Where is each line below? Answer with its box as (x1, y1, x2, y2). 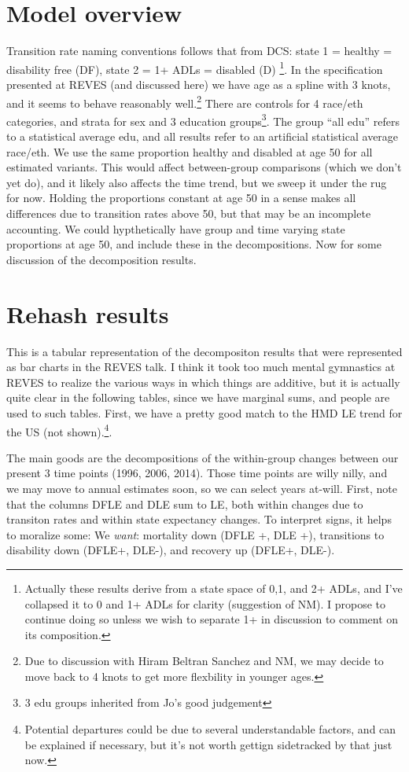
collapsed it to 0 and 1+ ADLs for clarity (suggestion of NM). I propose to (24, 595, 386, 612)
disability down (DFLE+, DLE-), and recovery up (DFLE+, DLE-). (6, 542, 335, 558)
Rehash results (6, 297, 169, 329)
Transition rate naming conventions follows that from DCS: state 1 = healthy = (6, 42, 392, 59)
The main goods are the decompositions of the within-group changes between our (6, 449, 399, 465)
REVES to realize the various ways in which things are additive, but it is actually (6, 373, 400, 390)
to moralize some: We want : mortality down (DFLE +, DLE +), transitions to (6, 526, 385, 542)
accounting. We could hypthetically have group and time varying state (6, 220, 345, 237)
